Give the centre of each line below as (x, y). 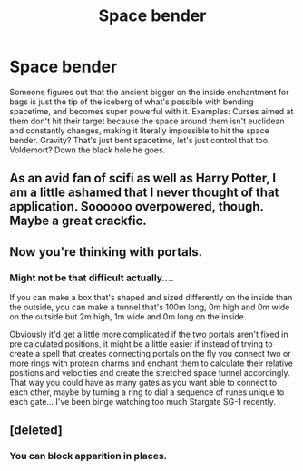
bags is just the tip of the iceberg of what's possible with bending (132, 102)
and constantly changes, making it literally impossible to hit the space (139, 130)
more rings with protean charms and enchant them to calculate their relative (151, 363)
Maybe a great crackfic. (78, 221)
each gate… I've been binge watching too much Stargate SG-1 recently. (143, 402)
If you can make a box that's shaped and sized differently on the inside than (151, 298)
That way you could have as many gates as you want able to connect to (143, 383)
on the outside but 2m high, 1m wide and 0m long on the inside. (128, 317)
